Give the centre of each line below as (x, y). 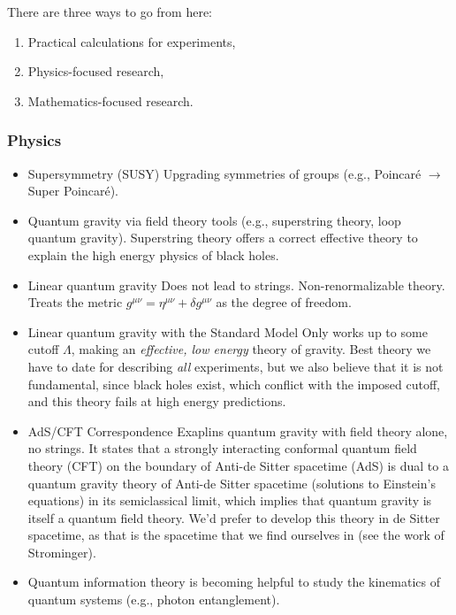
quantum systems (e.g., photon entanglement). (154, 600)
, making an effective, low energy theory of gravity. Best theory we (251, 349)
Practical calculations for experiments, (132, 41)
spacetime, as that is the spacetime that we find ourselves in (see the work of (236, 535)
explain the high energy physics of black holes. (153, 254)
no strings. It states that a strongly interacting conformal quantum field (222, 448)
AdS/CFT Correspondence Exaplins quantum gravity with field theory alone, (238, 430)
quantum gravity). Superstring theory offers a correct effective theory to (223, 238)
